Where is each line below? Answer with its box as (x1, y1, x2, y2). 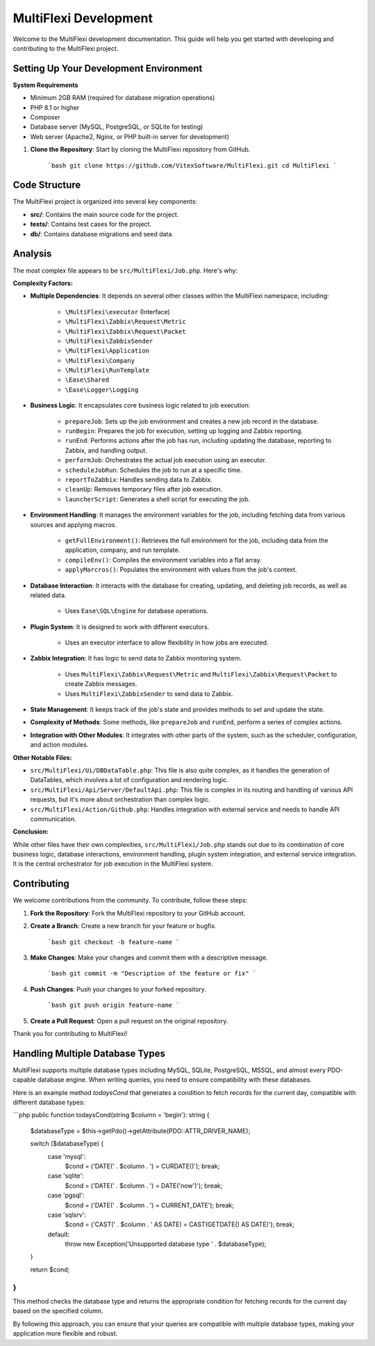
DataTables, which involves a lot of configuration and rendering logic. (30, 776, 228, 784)
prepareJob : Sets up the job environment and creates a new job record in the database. (65, 417, 319, 425)
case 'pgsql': (47, 1191, 85, 1199)
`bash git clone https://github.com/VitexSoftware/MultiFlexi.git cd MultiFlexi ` (47, 161, 337, 170)
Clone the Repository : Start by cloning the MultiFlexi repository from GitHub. (30, 145, 251, 154)
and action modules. (30, 740, 89, 749)
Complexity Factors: (12, 279, 73, 287)
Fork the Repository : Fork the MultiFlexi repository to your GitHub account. (30, 909, 246, 917)
